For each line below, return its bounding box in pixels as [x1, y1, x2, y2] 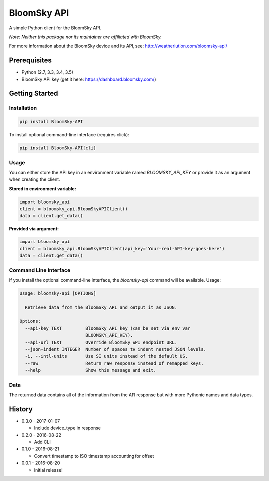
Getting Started [9, 89, 58, 98]
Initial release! [34, 467, 63, 473]
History [9, 405, 33, 413]
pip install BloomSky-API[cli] [19, 145, 97, 151]
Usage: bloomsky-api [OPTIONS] [19, 290, 97, 296]
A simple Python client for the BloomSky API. [9, 25, 102, 31]
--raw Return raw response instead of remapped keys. [25, 360, 204, 366]
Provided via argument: [9, 226, 59, 232]
